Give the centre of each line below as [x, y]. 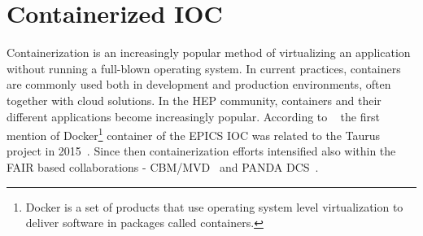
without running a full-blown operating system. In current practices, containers [204, 68]
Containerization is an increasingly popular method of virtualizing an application [209, 52]
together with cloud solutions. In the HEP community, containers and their [194, 100]
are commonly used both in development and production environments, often [199, 84]
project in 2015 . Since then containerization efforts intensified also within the [201, 151]
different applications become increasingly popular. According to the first [193, 116]
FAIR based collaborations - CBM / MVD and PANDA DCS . [163, 166]
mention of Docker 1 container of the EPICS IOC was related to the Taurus [194, 134]
